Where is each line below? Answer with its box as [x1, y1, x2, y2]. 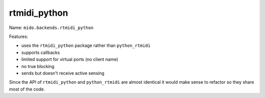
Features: [9, 33, 28, 39]
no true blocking [21, 63, 55, 69]
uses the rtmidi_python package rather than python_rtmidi [21, 42, 151, 49]
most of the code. [9, 86, 45, 92]
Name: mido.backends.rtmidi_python [9, 25, 94, 31]
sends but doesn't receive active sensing [21, 70, 105, 76]
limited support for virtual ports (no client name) [21, 57, 119, 63]
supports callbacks [21, 49, 60, 55]
